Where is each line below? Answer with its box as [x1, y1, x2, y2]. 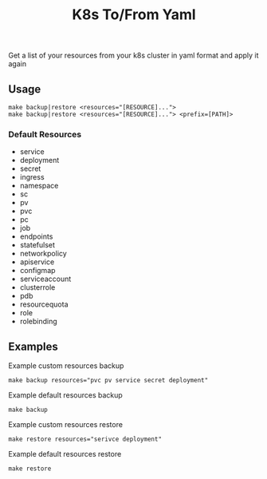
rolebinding [19, 317, 57, 327]
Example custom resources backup [8, 361, 124, 370]
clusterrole [19, 283, 56, 292]
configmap [19, 266, 56, 275]
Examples [8, 339, 58, 353]
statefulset [19, 240, 56, 250]
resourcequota [19, 299, 69, 309]
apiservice [19, 257, 55, 267]
